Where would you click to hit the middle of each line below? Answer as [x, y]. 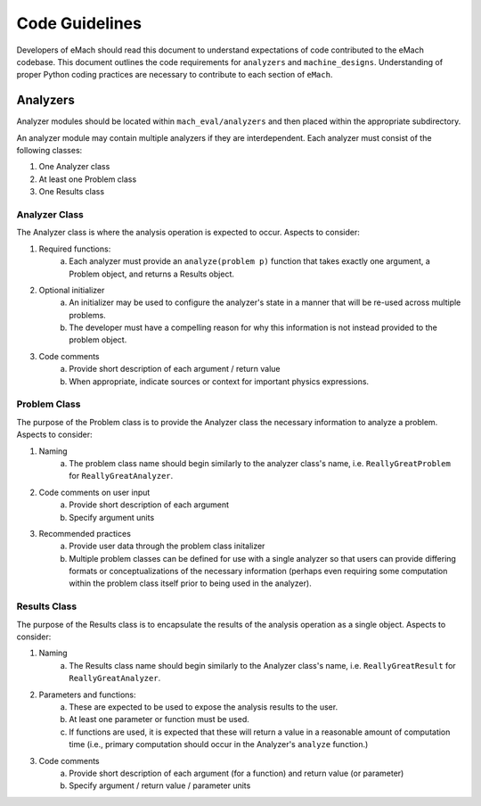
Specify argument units [112, 517]
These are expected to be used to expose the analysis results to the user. [204, 707]
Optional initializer [72, 290]
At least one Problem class [88, 179]
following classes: [49, 151]
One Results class [72, 192]
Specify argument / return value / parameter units [160, 785]
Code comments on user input [94, 492]
